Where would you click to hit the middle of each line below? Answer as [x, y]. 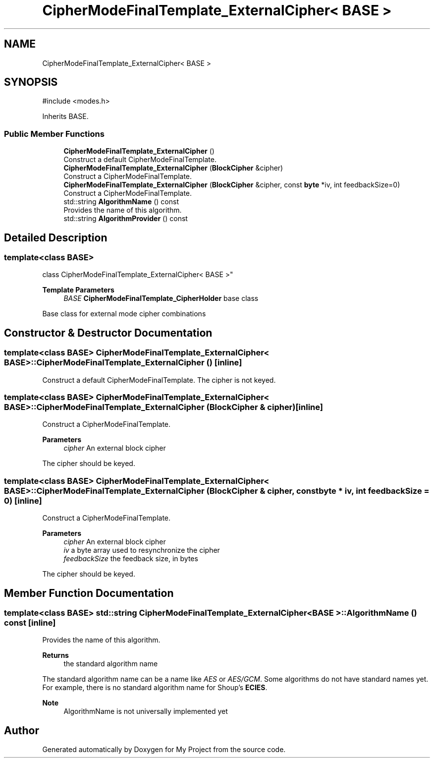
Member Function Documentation [89, 593]
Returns [55, 655]
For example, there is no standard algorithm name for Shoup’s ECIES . [155, 688]
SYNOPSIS [31, 82]
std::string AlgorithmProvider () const [126, 219]
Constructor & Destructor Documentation [108, 333]
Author [22, 730]
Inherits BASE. [65, 117]
